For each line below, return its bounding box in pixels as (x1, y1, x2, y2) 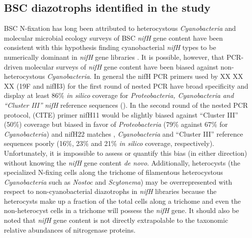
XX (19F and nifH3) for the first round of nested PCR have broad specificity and (4, 80, 249, 91)
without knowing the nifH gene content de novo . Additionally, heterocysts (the (4, 157, 240, 167)
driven (4, 61, 23, 71)
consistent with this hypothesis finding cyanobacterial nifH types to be (4, 42, 216, 52)
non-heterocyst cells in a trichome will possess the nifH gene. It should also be (4, 205, 239, 215)
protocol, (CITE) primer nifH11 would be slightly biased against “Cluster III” (4, 109, 238, 119)
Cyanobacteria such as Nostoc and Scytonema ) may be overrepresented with (4, 176, 232, 187)
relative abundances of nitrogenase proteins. (4, 224, 136, 235)
